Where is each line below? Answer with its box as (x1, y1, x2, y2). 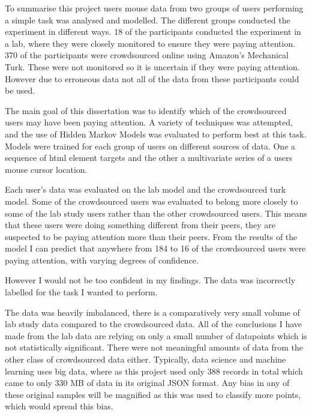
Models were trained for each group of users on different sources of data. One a (5, 139, 296, 152)
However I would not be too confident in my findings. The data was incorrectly (5, 274, 296, 286)
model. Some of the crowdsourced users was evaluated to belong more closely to (5, 194, 298, 207)
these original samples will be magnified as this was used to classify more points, (5, 388, 301, 400)
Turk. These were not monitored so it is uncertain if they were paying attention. (5, 60, 300, 73)
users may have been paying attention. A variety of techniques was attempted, (5, 116, 293, 128)
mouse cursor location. (5, 163, 88, 175)
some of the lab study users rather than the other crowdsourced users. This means (5, 206, 307, 219)
